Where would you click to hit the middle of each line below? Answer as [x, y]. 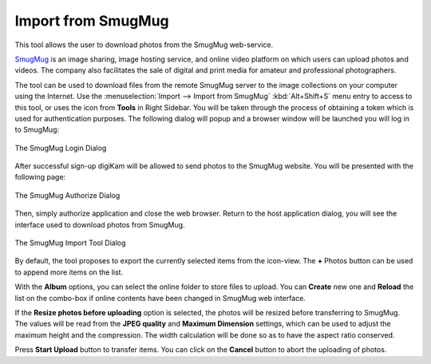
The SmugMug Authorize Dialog [67, 195]
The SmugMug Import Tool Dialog [70, 243]
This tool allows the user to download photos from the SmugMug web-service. [144, 45]
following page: [40, 177]
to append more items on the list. [69, 272]
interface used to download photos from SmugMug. [100, 224]
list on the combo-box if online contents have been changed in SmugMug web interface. [160, 298]
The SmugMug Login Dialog [61, 148]
